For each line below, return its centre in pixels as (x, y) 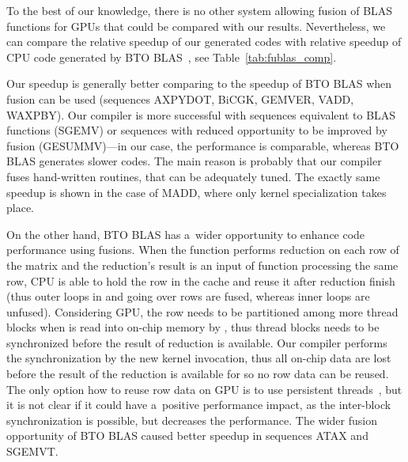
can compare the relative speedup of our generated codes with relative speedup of (204, 42)
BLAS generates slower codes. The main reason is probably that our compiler (194, 161)
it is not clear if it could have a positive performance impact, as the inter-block (199, 405)
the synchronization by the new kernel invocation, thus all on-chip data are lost (199, 358)
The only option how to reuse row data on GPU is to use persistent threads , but (204, 389)
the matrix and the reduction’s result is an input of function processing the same (202, 265)
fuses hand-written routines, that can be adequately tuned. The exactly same (193, 176)
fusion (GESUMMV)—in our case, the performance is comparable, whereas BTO (203, 145)
